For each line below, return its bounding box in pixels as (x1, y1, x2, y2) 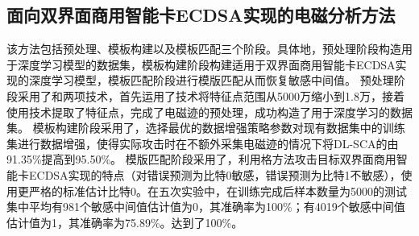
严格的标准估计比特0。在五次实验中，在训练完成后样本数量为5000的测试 (28, 182, 407, 199)
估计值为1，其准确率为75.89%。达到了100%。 (6, 213, 243, 230)
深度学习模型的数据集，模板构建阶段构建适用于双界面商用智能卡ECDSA (17, 56, 396, 72)
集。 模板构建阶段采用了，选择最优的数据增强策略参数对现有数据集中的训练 (6, 119, 405, 136)
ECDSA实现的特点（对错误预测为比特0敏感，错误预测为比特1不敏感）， (28, 166, 401, 183)
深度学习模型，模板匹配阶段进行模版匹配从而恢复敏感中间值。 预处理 (28, 72, 394, 89)
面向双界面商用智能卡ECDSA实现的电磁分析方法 (6, 2, 396, 27)
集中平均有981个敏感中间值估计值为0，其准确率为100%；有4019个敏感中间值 (6, 198, 405, 215)
